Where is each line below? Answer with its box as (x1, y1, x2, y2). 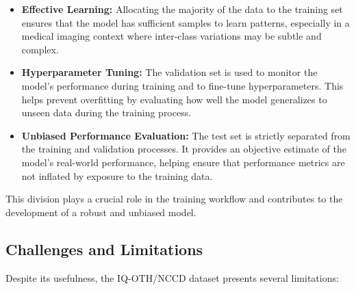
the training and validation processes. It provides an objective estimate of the (21, 142, 346, 156)
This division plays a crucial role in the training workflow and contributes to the (5, 192, 343, 206)
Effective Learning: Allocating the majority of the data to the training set (21, 2, 343, 16)
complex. (21, 42, 59, 56)
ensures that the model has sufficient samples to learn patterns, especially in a (21, 15, 350, 29)
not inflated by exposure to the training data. (21, 168, 213, 183)
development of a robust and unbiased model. (5, 205, 196, 219)
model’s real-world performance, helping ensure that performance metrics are (21, 155, 345, 169)
